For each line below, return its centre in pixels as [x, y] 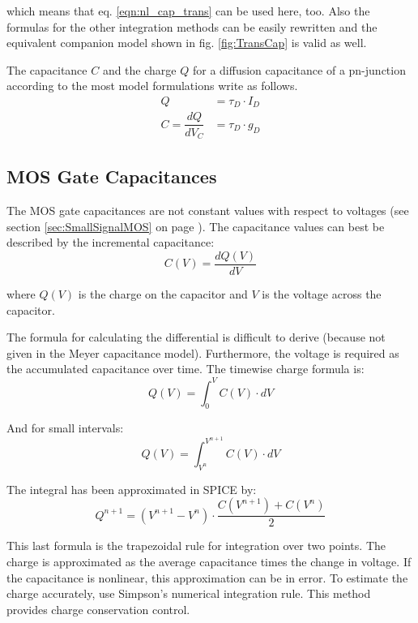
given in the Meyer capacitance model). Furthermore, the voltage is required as [203, 352]
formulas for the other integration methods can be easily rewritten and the [192, 26]
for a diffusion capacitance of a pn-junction [299, 69]
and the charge [139, 69]
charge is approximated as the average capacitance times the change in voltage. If [209, 561]
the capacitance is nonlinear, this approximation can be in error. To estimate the [207, 577]
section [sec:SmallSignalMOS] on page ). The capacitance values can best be [196, 226]
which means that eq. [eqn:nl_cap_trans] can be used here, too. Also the [188, 11]
